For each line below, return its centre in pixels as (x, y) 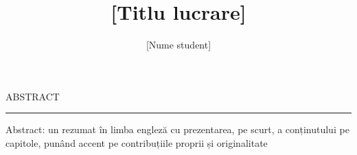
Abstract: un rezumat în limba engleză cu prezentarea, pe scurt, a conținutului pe (177, 129)
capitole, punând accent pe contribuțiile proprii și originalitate (137, 142)
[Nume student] (178, 45)
